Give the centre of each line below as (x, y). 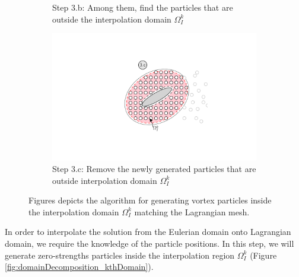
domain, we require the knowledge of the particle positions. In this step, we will (149, 243)
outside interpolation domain (105, 180)
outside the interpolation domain (112, 19)
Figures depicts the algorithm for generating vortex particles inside (150, 200)
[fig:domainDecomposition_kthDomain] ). (79, 267)
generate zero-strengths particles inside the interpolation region (120, 255)
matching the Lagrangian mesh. (192, 211)
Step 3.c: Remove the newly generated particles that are (154, 169)
